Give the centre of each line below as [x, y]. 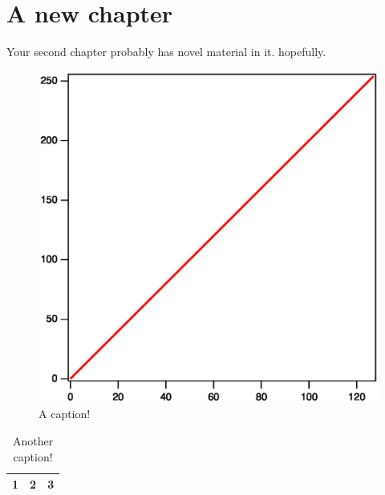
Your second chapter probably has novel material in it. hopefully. [166, 52]
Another [33, 440]
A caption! [65, 414]
